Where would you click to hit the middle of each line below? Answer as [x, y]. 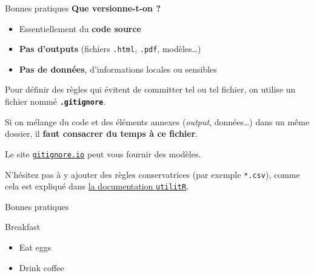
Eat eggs [35, 247]
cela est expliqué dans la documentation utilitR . [97, 186]
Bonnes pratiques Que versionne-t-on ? [83, 8]
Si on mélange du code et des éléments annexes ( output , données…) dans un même [157, 121]
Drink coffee [42, 267]
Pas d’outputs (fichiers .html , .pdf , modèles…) [110, 49]
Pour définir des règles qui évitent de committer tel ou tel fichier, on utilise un [150, 89]
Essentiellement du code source [80, 28]
